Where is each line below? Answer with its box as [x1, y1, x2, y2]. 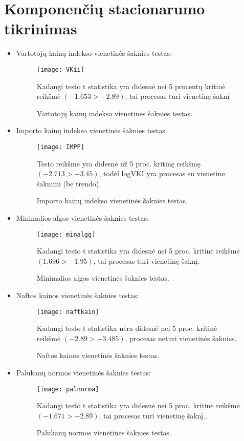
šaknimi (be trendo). [36, 178, 101, 188]
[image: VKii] [36, 66, 84, 73]
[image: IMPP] [36, 143, 84, 151]
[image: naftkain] [36, 308, 99, 316]
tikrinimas [4, 18, 77, 39]
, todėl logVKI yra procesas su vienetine [99, 168, 225, 179]
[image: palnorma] [36, 385, 99, 393]
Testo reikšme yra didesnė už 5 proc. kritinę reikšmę [36, 158, 201, 169]
